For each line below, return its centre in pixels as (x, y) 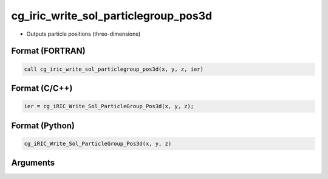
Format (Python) (43, 125)
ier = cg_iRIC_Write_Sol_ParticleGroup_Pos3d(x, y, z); (109, 106)
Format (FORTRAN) (48, 51)
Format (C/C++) (42, 88)
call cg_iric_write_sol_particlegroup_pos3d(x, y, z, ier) (114, 69)
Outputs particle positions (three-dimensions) (84, 34)
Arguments (33, 163)
